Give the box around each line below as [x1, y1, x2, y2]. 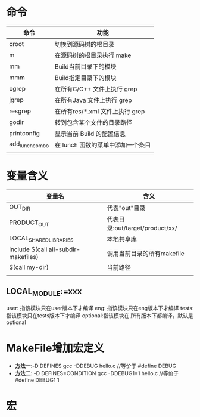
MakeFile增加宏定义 [6, 341, 104, 355]
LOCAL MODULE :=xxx [6, 286, 82, 298]
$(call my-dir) [9, 263, 49, 271]
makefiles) [9, 252, 39, 261]
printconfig [9, 129, 40, 137]
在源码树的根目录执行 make [54, 51, 132, 60]
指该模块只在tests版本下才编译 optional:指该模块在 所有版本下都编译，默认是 [6, 311, 193, 319]
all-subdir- [48, 245, 80, 254]
